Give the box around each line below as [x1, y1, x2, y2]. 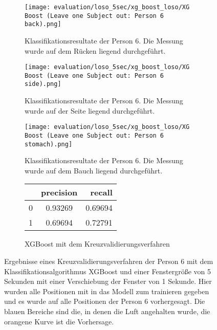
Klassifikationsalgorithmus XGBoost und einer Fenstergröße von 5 [4, 266, 211, 276]
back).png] [25, 20, 61, 28]
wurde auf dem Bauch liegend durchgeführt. [25, 165, 163, 175]
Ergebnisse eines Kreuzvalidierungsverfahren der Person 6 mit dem [4, 256, 213, 267]
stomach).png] [25, 140, 73, 148]
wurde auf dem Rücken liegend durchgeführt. [25, 45, 166, 56]
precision [41, 186, 78, 199]
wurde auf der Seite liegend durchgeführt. [25, 105, 155, 116]
